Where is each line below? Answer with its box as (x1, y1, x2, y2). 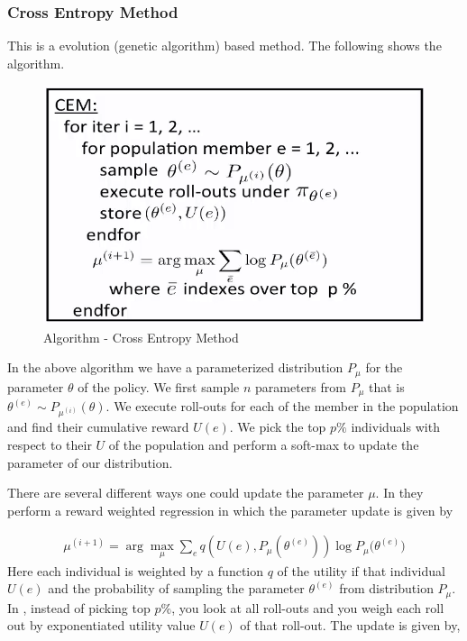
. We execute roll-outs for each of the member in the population (105, 397, 459, 416)
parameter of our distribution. (7, 453, 173, 472)
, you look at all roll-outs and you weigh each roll (171, 598, 444, 617)
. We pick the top (229, 417, 326, 436)
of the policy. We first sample (78, 377, 240, 396)
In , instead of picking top (7, 598, 151, 617)
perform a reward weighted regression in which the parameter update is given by (7, 500, 453, 519)
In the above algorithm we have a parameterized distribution (7, 358, 343, 377)
